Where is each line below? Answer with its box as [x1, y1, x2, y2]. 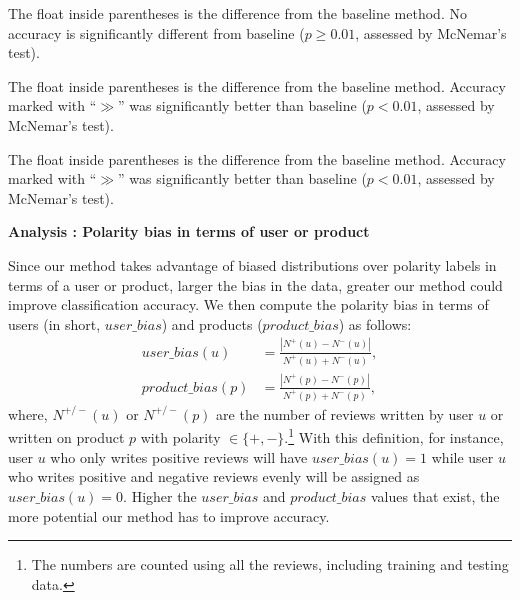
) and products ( [161, 313, 263, 334]
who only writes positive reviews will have [50, 446, 308, 467]
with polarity [140, 427, 221, 448]
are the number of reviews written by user [216, 403, 474, 424]
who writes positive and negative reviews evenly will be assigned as [8, 466, 420, 487]
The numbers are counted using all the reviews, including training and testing [31, 554, 509, 575]
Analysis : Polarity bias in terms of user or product [8, 221, 370, 242]
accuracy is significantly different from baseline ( [8, 22, 305, 43]
